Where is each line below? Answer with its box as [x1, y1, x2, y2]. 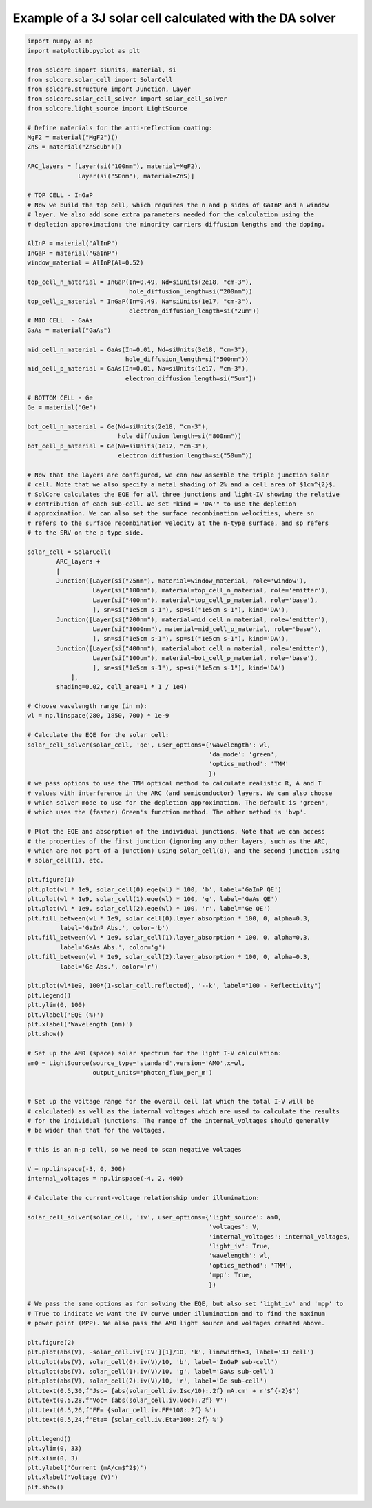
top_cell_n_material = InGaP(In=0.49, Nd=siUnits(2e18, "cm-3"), [27, 278, 253, 286]
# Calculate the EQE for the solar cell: [27, 731, 169, 739]
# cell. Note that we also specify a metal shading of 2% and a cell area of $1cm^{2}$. [27, 481, 337, 488]
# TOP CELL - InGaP [27, 192, 93, 199]
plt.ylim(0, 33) [27, 1445, 83, 1453]
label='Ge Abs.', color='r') [59, 962, 158, 971]
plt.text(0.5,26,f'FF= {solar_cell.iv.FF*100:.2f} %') [27, 1406, 216, 1414]
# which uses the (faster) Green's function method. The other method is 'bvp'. [27, 808, 307, 816]
